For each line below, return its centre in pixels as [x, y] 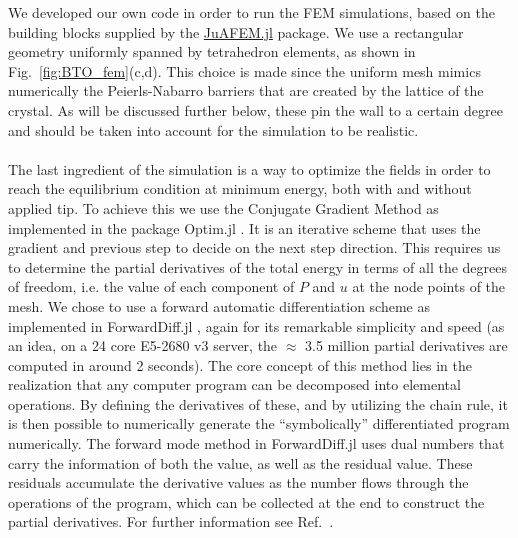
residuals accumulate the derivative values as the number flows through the [238, 482]
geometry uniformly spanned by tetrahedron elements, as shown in [212, 51]
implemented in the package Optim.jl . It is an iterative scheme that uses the [244, 227]
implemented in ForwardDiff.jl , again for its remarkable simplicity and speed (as [256, 325]
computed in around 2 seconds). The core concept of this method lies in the [240, 364]
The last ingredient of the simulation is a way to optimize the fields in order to [249, 168]
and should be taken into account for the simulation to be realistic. [213, 129]
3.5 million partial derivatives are [406, 345]
